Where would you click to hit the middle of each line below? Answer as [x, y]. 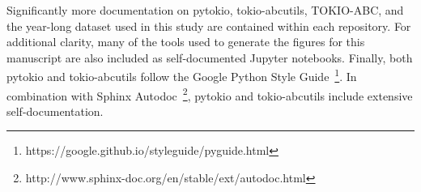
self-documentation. [55, 111]
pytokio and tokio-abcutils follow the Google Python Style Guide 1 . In [182, 75]
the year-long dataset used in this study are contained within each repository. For [209, 26]
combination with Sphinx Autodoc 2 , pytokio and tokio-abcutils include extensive [210, 94]
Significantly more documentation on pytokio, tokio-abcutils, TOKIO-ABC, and [205, 10]
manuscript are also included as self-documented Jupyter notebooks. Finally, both [210, 57]
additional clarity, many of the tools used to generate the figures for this [186, 42]
